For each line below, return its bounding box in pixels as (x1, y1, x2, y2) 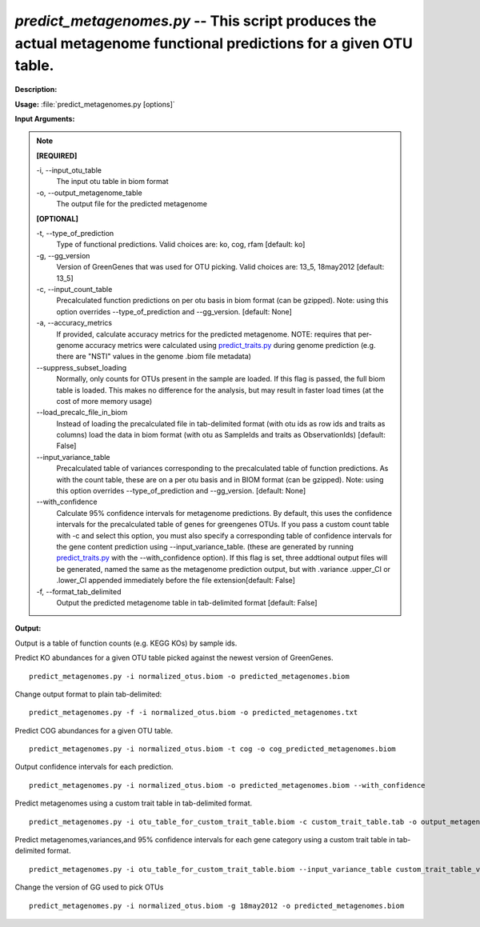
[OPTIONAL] (36, 214, 79, 223)
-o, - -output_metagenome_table (36, 188, 143, 198)
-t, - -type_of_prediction (36, 229, 114, 238)
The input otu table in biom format (56, 177, 169, 186)
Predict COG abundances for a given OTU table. (14, 725, 174, 735)
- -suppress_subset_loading (36, 362, 127, 372)
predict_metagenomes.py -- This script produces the (14, 12, 377, 30)
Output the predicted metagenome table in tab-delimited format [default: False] (56, 597, 318, 607)
